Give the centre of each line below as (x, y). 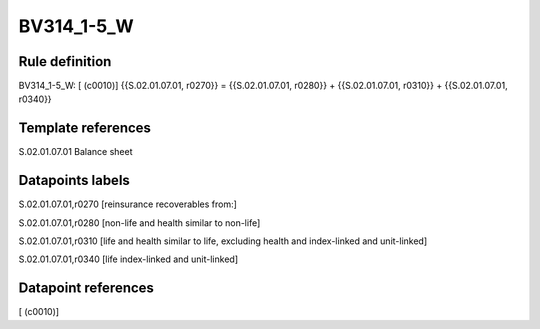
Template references (85, 128)
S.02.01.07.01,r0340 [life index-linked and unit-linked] (128, 259)
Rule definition (65, 61)
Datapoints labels (74, 180)
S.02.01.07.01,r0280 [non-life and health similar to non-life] (139, 222)
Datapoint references (86, 288)
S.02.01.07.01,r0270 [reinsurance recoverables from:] (127, 204)
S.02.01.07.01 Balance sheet (75, 152)
